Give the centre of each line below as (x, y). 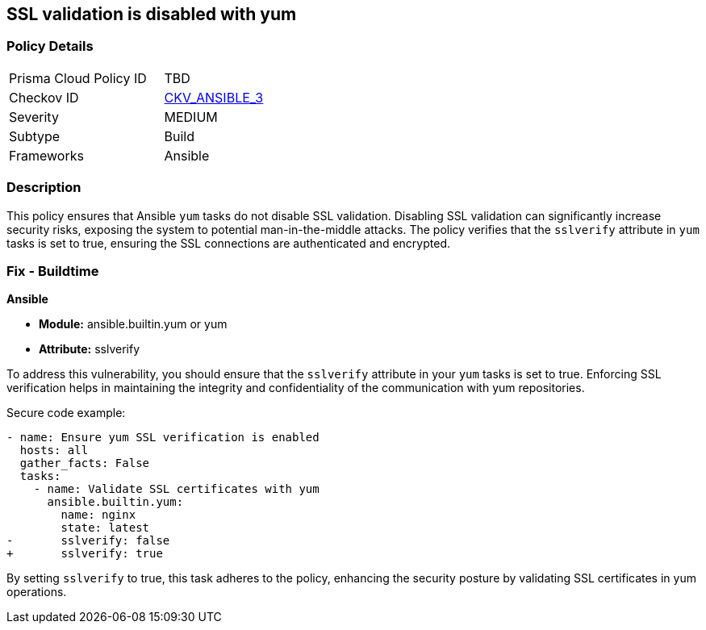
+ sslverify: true (85, 554)
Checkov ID (44, 97)
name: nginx (98, 515)
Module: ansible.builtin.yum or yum (133, 324)
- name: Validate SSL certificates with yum (176, 489)
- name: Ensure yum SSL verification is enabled (163, 438)
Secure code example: (66, 413)
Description (44, 188)
